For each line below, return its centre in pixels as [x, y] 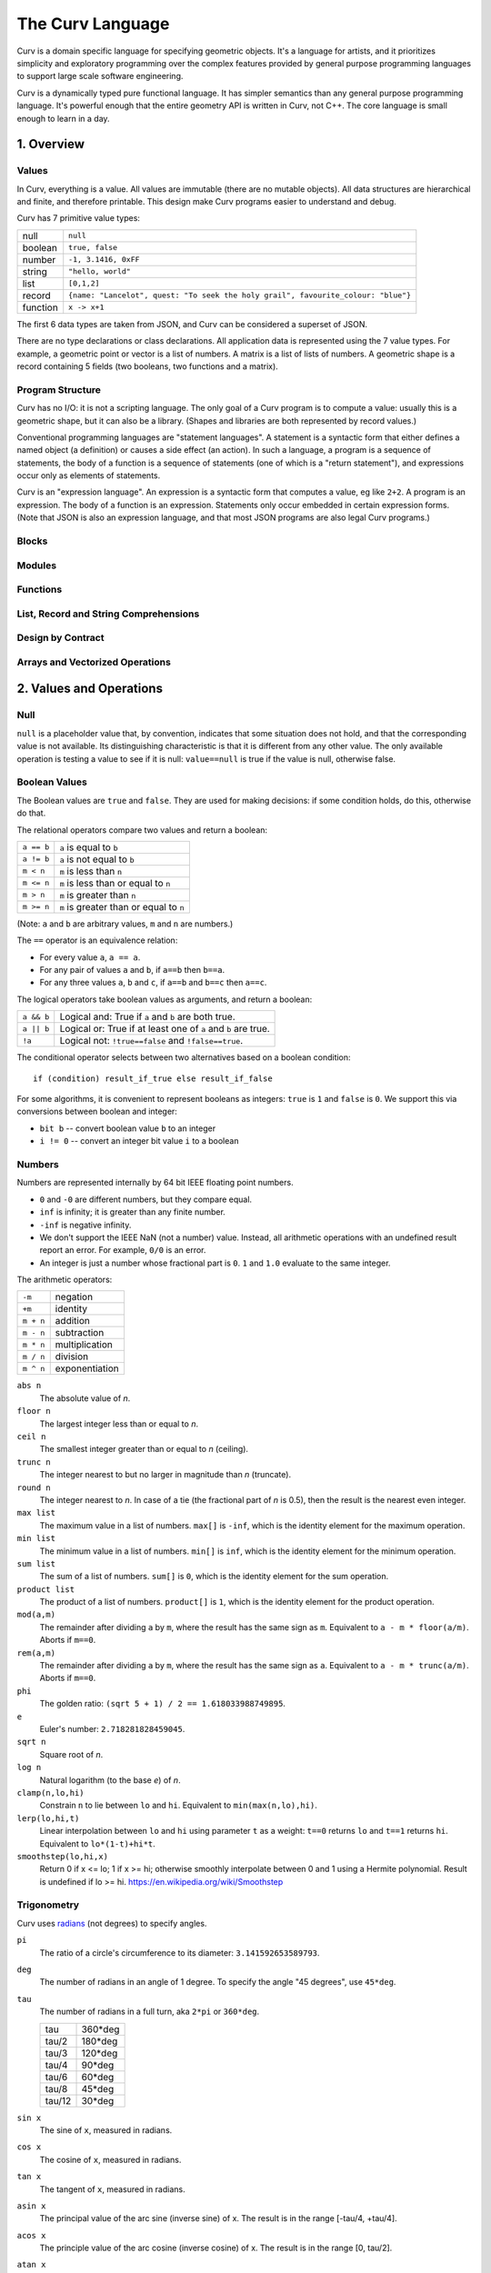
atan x [31, 2265]
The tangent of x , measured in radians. [112, 2189]
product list [46, 1589]
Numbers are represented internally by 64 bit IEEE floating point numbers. [155, 1183]
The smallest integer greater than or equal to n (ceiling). [144, 1449]
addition [72, 1321]
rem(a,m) [36, 1653]
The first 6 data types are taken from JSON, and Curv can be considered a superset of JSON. [192, 324]
